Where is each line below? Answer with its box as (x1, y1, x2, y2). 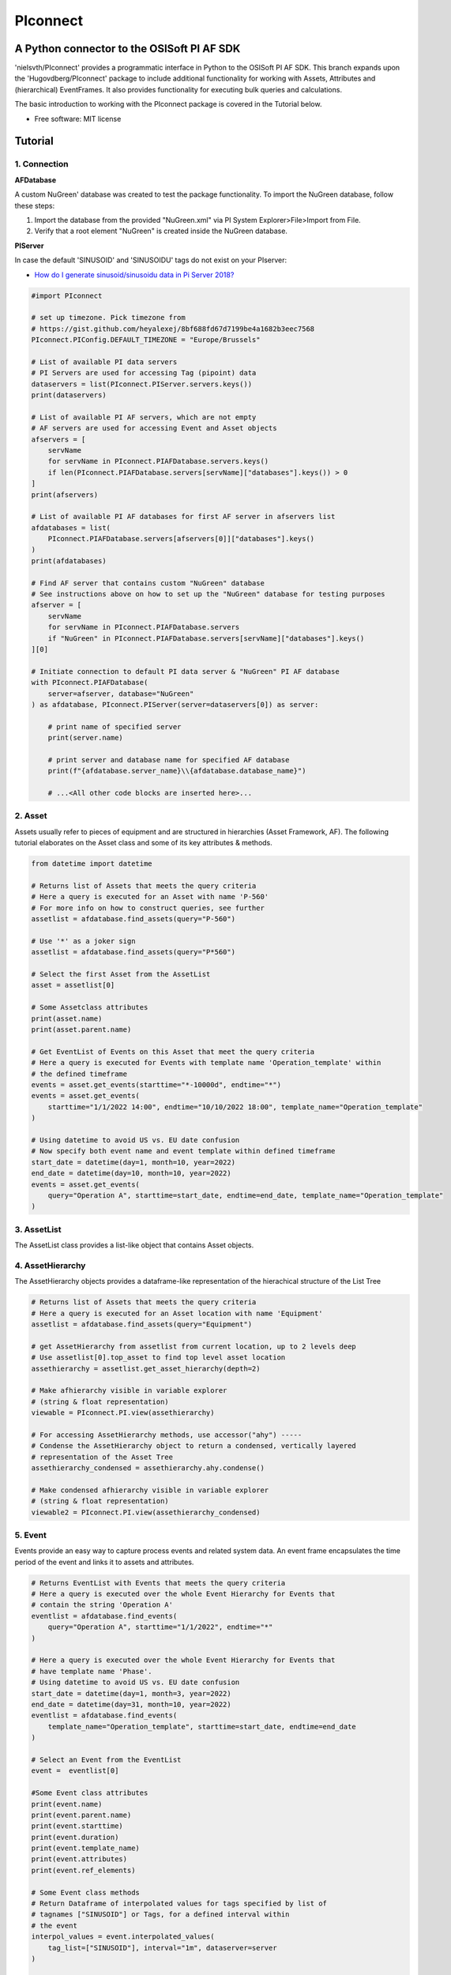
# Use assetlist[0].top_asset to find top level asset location (31, 1353, 286, 1362)
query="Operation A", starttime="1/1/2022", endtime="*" (47, 1623, 273, 1631)
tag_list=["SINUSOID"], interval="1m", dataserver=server (47, 1943, 277, 1952)
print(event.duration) (31, 1833, 119, 1841)
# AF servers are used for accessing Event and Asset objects (31, 423, 277, 433)
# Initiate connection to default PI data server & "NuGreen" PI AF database (31, 667, 340, 675)
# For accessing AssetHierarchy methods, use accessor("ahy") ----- (31, 1430, 303, 1439)
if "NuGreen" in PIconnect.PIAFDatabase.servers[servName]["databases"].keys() (47, 634, 365, 643)
